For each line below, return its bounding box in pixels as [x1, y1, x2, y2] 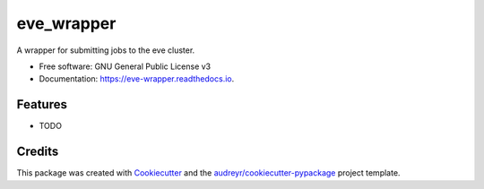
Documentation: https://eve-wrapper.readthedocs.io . [39, 73, 235, 84]
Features [16, 97, 67, 112]
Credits [16, 144, 59, 159]
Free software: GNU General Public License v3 [39, 61, 212, 72]
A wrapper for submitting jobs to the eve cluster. [16, 45, 195, 56]
